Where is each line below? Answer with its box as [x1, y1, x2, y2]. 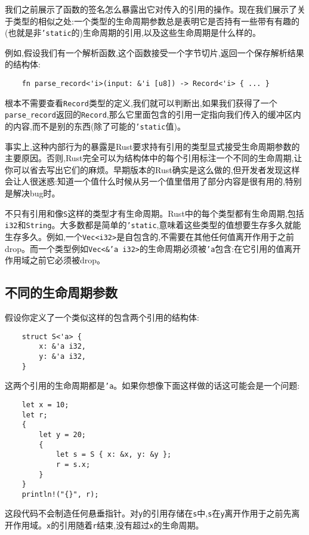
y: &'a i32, [39, 352, 86, 361]
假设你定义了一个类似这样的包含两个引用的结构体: [5, 311, 199, 324]
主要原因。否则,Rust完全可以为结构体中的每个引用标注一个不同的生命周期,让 [5, 152, 302, 164]
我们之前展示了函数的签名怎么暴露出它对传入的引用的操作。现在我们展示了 [5, 3, 297, 15]
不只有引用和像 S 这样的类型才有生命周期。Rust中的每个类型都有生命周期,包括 [5, 207, 304, 219]
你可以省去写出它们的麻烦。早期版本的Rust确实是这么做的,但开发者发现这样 [5, 163, 300, 176]
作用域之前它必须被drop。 [5, 254, 106, 266]
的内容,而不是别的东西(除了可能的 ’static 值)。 [5, 120, 186, 132]
